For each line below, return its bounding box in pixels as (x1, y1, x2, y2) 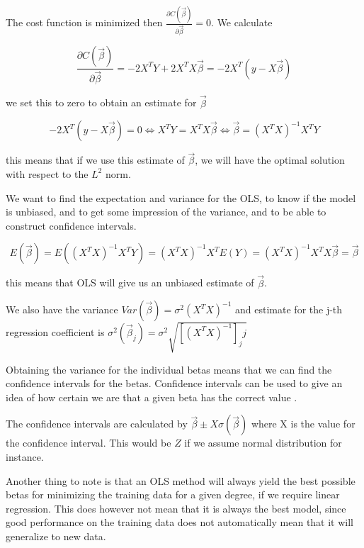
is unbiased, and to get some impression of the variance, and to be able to (6, 204, 326, 219)
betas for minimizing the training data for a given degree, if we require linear (6, 487, 340, 502)
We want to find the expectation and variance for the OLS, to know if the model (6, 190, 356, 205)
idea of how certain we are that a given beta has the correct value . (6, 389, 297, 404)
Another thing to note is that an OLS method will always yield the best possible (6, 473, 356, 488)
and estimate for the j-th (235, 302, 343, 317)
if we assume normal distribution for (184, 435, 342, 450)
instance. (6, 449, 44, 464)
